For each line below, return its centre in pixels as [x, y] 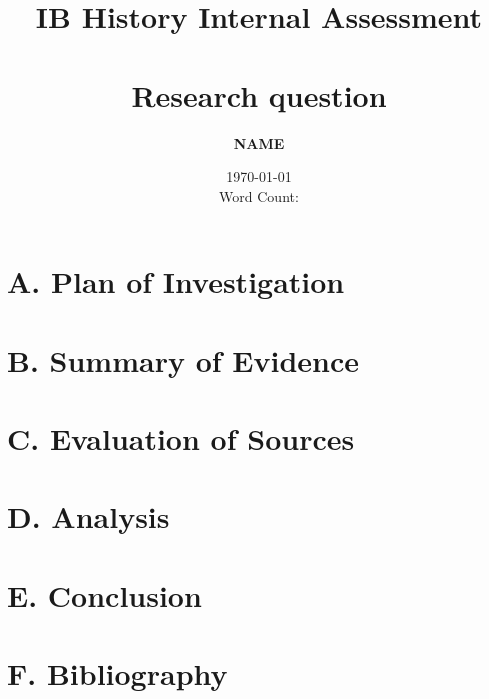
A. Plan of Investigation [176, 281]
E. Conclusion [104, 594]
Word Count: [259, 195]
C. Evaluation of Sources [181, 438]
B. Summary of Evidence [183, 359]
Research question [259, 94]
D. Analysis [88, 516]
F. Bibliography [117, 673]
